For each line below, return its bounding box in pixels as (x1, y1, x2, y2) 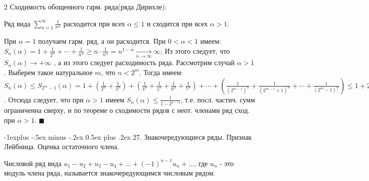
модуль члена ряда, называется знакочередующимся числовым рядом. (4, 168, 215, 178)
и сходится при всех (147, 18, 208, 28)
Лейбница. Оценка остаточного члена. (4, 141, 119, 152)
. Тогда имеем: (139, 67, 183, 77)
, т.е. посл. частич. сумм (181, 94, 255, 104)
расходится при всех (63, 18, 125, 28)
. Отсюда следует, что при (4, 94, 84, 104)
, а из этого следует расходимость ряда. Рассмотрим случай (54, 57, 235, 68)
